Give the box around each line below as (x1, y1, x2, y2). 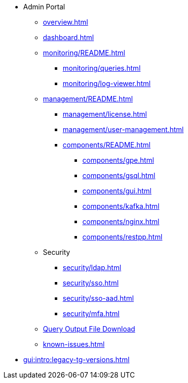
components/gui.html (82, 187, 152, 195)
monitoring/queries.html (63, 64, 141, 72)
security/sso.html (63, 279, 119, 287)
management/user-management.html (63, 125, 184, 134)
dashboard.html (43, 33, 94, 42)
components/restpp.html (82, 233, 163, 241)
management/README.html (43, 95, 133, 103)
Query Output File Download (43, 325, 135, 333)
